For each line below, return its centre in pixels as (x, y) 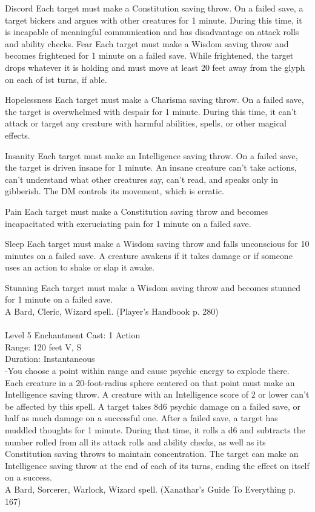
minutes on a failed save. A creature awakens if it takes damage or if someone (149, 255)
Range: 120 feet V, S (43, 346)
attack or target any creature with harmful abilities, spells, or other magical (146, 123)
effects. (18, 135)
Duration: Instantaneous (50, 359)
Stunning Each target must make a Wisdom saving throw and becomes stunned (153, 287)
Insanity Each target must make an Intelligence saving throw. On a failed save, (151, 155)
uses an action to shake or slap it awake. (80, 267)
